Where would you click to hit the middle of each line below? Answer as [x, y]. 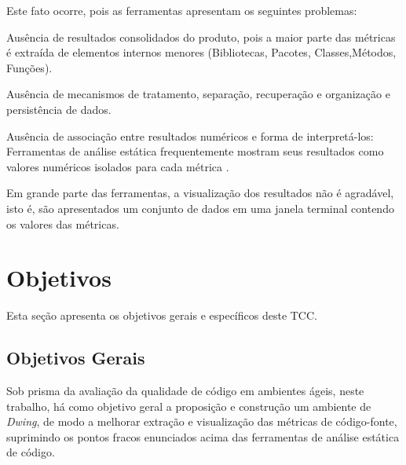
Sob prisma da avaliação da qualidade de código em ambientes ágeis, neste [185, 391]
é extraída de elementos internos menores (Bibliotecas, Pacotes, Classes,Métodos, [201, 52]
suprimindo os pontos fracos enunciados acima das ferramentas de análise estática [203, 436]
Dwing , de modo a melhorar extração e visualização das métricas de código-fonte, [202, 421]
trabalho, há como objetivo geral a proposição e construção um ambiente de [189, 406]
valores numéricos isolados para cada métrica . [118, 166]
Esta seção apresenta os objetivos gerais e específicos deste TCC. [162, 315]
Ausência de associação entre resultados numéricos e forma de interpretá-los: [190, 135]
